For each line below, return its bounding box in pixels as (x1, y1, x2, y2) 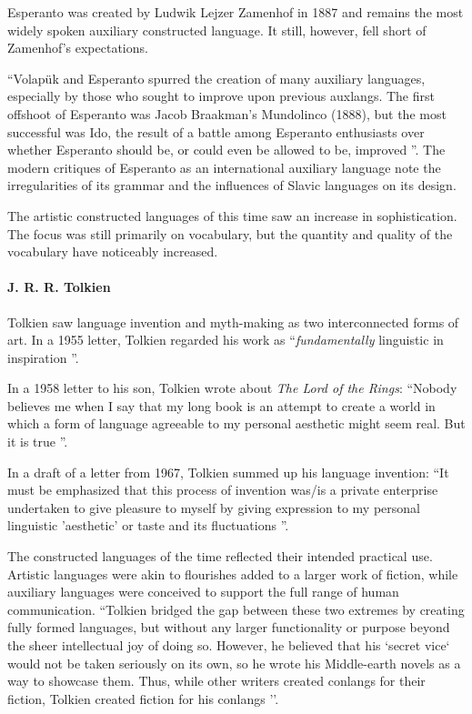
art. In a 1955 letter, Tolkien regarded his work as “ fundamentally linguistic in (7, 330, 444, 349)
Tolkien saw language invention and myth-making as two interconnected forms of (7, 312, 459, 331)
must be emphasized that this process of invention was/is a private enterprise (7, 480, 438, 499)
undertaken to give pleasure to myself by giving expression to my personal (7, 498, 420, 517)
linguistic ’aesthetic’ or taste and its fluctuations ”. (7, 516, 289, 535)
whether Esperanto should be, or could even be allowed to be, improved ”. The (7, 140, 446, 159)
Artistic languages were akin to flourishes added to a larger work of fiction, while (7, 564, 458, 583)
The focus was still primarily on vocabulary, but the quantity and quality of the (7, 224, 453, 243)
